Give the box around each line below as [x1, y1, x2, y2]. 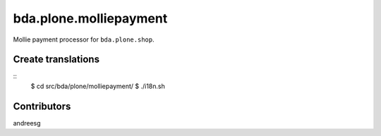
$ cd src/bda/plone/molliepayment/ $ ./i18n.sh [30, 82, 165, 90]
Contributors [13, 100, 71, 112]
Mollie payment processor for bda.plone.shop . [13, 35, 155, 44]
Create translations [13, 54, 100, 66]
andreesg [13, 118, 42, 127]
